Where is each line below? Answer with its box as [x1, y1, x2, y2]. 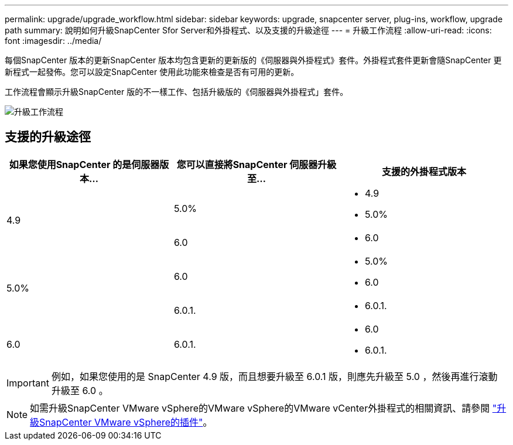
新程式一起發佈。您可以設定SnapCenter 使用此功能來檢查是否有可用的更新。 [5, 67, 299, 77]
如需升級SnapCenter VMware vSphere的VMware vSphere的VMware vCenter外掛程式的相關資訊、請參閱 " [30, 402, 497, 414]
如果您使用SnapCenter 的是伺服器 [9, 158, 160, 170]
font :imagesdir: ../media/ [5, 36, 102, 46]
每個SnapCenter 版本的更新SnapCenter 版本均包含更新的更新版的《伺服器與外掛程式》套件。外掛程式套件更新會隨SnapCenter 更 [5, 55, 502, 65]
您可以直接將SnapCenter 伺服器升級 [176, 158, 337, 170]
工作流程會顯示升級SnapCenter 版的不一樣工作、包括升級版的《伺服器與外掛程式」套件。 [5, 87, 348, 97]
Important [6, 376, 49, 389]
